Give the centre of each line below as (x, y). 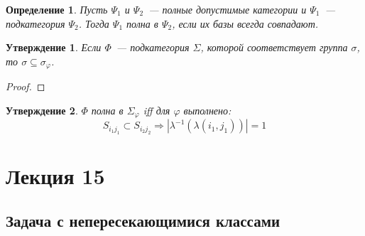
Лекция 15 (55, 175)
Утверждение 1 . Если (54, 47)
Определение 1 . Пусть (57, 9)
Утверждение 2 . (42, 110)
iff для (157, 110)
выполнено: (207, 110)
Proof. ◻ (26, 86)
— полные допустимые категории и (228, 9)
